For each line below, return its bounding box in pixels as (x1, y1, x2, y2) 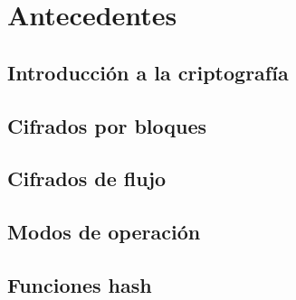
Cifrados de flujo (7, 164, 167, 192)
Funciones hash (7, 270, 152, 298)
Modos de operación (7, 218, 201, 246)
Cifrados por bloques (7, 111, 207, 139)
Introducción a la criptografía (7, 58, 289, 86)
